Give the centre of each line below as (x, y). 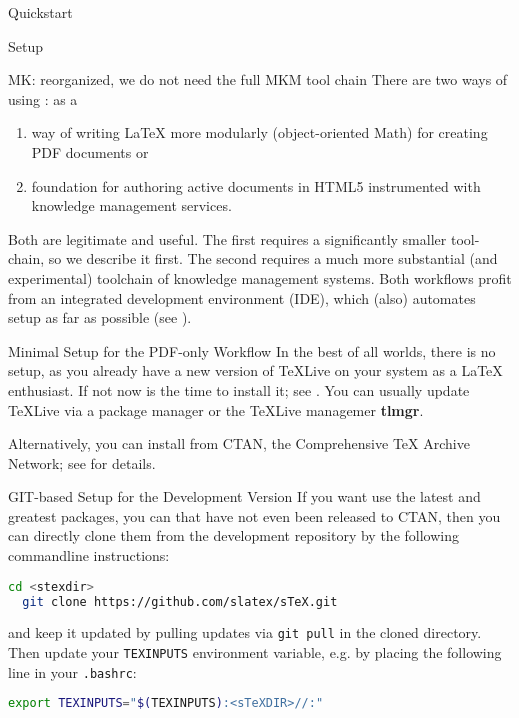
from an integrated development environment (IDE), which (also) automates (242, 297)
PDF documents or (90, 151)
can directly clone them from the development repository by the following (233, 535)
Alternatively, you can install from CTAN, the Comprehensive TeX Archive (239, 443)
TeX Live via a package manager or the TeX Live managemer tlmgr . (216, 409)
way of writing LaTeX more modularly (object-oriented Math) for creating (259, 132)
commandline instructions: (89, 555)
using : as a (43, 98)
